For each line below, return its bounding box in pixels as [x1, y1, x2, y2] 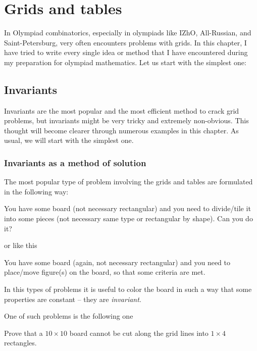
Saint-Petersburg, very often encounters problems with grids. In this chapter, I [4, 37, 247, 47]
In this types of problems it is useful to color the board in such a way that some [4, 284, 252, 294]
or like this [4, 240, 37, 250]
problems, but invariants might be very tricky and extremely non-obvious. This [4, 115, 249, 126]
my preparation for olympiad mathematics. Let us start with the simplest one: [4, 57, 246, 67]
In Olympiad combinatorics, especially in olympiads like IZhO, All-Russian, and [4, 27, 251, 38]
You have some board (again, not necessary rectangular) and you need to [4, 257, 230, 267]
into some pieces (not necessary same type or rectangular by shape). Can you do [4, 213, 253, 224]
